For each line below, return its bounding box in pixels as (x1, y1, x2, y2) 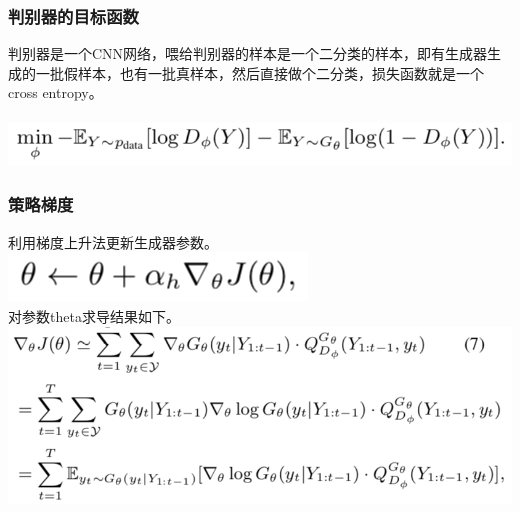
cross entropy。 (8, 82, 103, 103)
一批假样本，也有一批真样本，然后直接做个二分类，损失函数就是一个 (35, 62, 484, 83)
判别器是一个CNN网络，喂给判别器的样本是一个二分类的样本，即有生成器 (8, 43, 488, 64)
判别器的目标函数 (8, 3, 139, 28)
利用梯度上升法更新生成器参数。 (8, 231, 218, 252)
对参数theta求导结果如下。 (8, 305, 180, 326)
